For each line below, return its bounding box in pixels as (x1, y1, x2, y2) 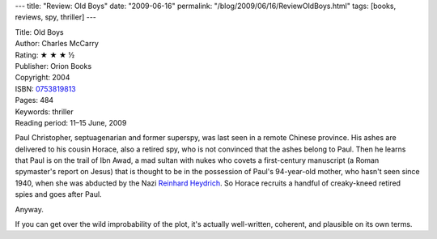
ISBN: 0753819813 (15, 83, 76, 93)
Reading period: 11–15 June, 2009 (15, 117, 127, 127)
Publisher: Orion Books (15, 61, 92, 70)
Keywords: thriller (15, 106, 74, 117)
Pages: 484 (15, 96, 54, 105)
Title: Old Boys (15, 27, 64, 36)
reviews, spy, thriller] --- (15, 12, 97, 22)
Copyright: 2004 (15, 73, 70, 83)
